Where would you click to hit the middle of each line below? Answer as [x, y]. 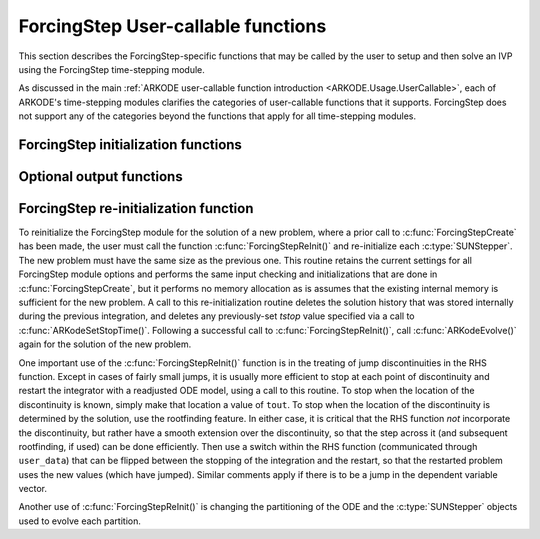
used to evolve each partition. [80, 521]
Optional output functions [101, 176]
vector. [33, 489]
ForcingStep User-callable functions [172, 26]
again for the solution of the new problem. [105, 344]
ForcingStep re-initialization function [136, 208]
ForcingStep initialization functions [130, 144]
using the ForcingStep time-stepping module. [111, 69]
